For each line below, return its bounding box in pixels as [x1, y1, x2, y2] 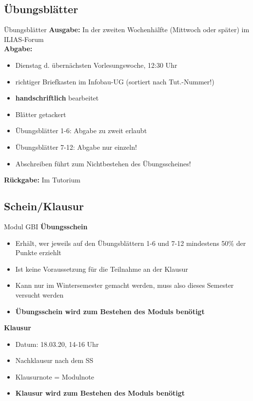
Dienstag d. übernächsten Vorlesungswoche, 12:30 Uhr [15, 60, 177, 70]
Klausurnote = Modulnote [15, 371, 94, 381]
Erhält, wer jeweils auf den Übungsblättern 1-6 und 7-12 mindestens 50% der [15, 238, 246, 248]
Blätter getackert [15, 109, 66, 119]
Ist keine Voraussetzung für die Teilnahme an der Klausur [15, 263, 188, 274]
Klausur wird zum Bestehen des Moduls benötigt [15, 388, 185, 398]
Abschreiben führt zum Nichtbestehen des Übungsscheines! [15, 158, 191, 168]
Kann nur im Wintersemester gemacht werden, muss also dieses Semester [15, 280, 234, 290]
